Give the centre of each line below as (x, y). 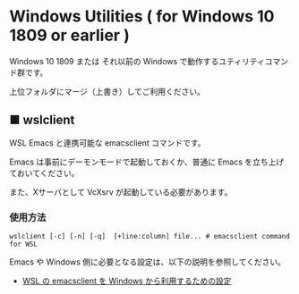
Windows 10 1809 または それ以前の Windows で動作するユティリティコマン (149, 61)
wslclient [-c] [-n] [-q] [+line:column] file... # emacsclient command (150, 237)
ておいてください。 (44, 172)
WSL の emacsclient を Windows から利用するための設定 (127, 281)
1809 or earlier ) (69, 35)
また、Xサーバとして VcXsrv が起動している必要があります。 (121, 192)
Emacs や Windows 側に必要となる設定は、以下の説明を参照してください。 (148, 262)
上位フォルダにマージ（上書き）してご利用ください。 (107, 91)
